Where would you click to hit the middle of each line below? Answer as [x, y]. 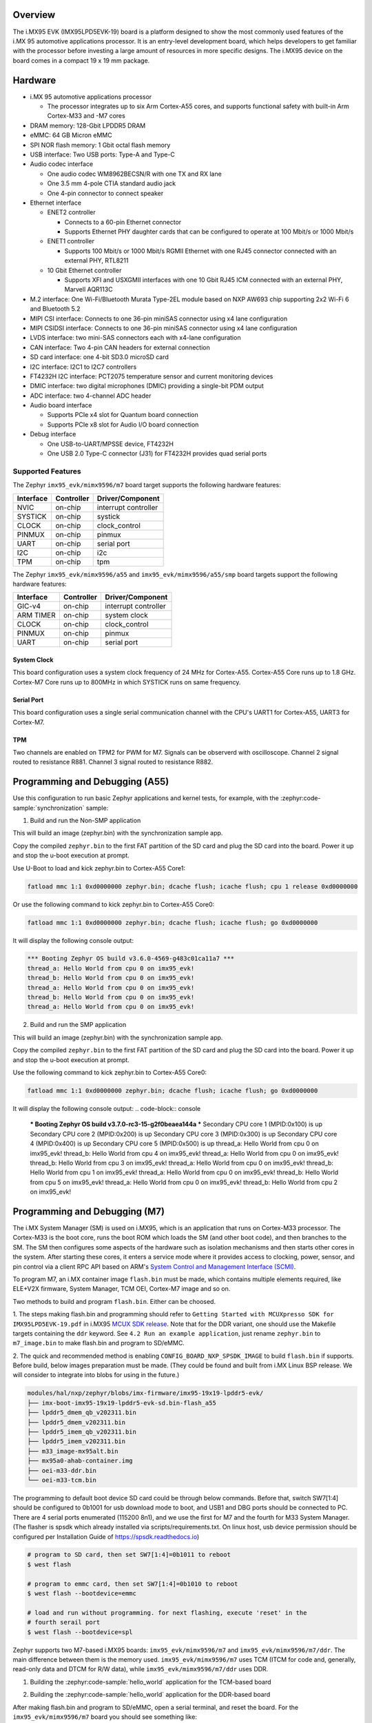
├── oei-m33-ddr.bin [62, 1470]
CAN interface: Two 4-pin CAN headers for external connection [120, 347]
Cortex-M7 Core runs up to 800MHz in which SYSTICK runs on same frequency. [127, 682]
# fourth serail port [64, 1622]
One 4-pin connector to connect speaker [105, 193]
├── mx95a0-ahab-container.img [80, 1461]
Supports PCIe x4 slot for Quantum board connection [123, 415]
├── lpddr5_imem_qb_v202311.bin [82, 1432]
